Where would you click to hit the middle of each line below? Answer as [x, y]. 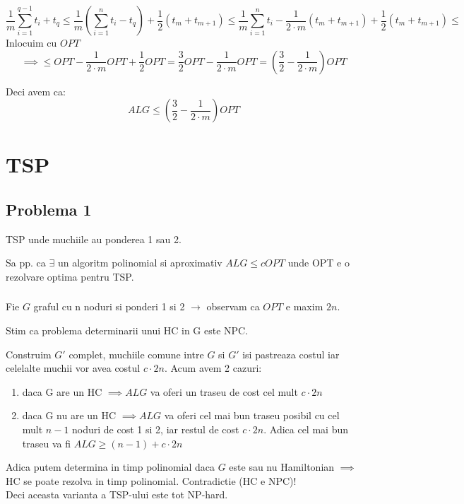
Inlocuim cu [31, 42]
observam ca [233, 306]
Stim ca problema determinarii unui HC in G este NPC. [127, 330]
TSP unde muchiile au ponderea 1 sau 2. [94, 239]
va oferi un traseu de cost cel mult [224, 391]
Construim [29, 354]
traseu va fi [46, 443]
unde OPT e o [319, 263]
